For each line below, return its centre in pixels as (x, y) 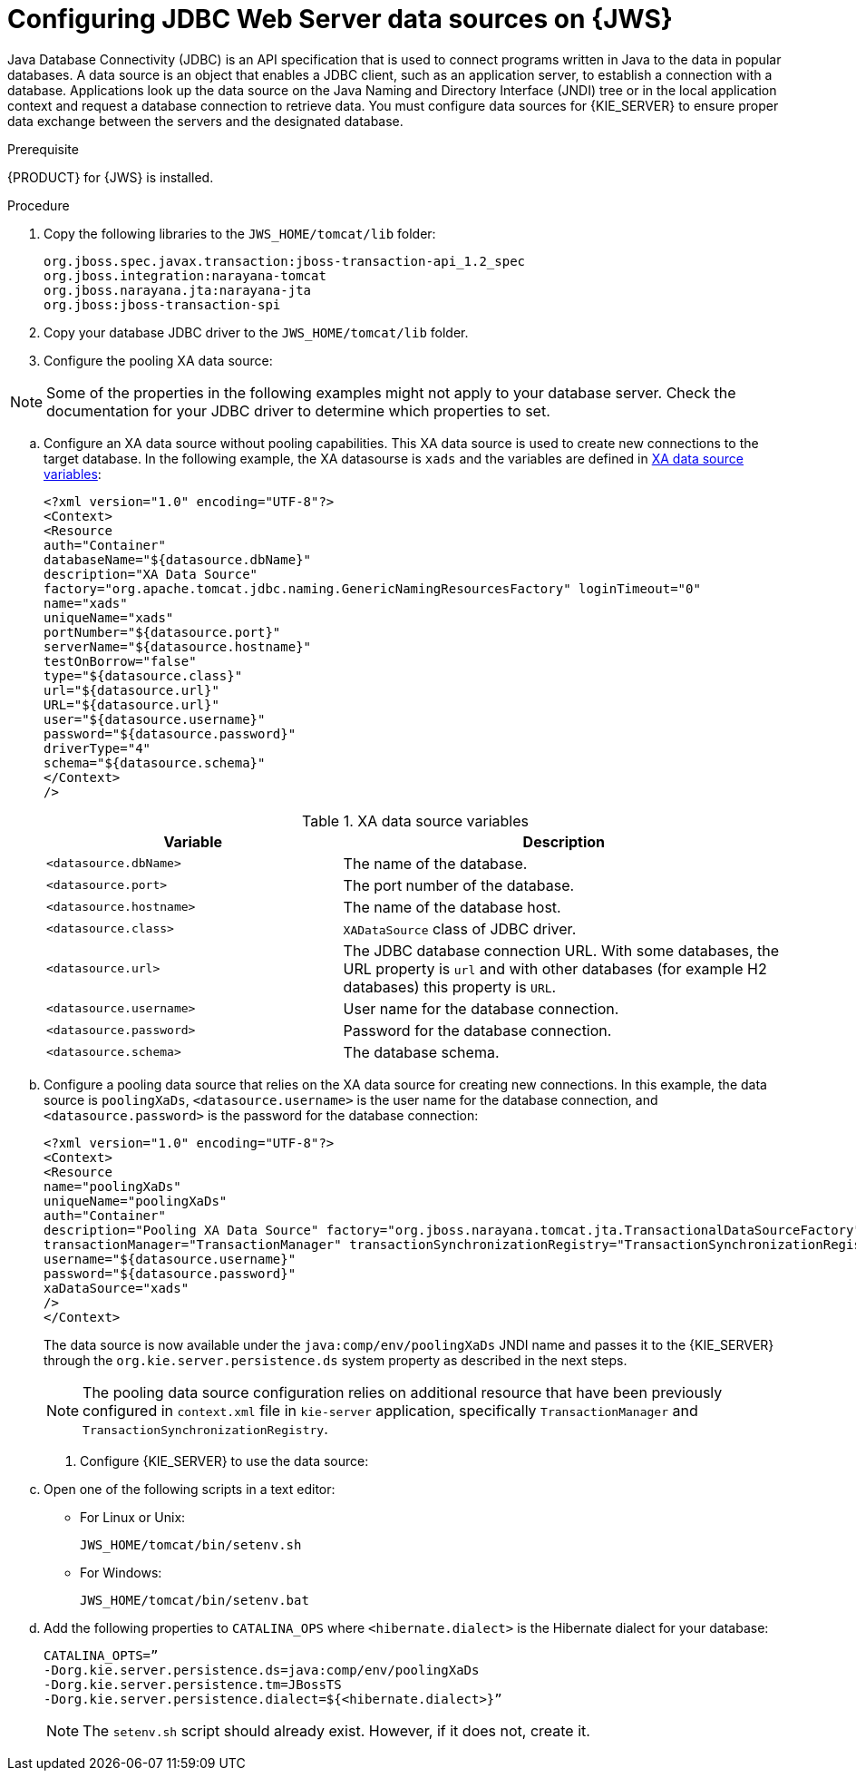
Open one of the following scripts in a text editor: (190, 1489)
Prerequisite (43, 149)
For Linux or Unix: (133, 1517)
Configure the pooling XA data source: (158, 360)
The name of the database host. (452, 907)
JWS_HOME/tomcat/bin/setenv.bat (195, 1600)
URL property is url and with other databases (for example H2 (555, 968)
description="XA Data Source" (151, 574)
